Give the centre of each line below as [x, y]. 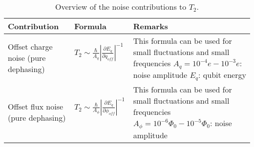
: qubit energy [222, 74]
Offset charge [30, 47]
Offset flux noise [36, 107]
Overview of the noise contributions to [121, 7]
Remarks [150, 26]
